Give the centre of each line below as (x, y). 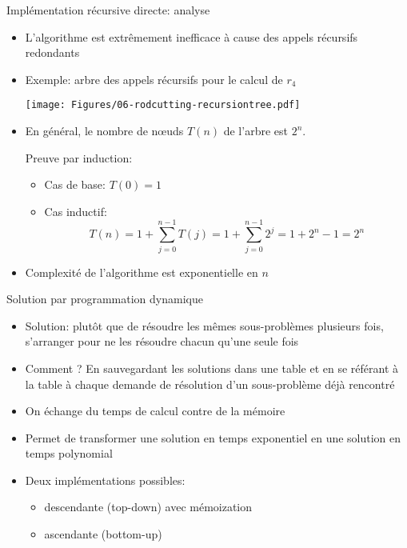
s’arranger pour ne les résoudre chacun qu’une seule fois (162, 341)
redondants (52, 52)
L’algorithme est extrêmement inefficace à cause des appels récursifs (192, 36)
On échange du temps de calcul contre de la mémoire (155, 411)
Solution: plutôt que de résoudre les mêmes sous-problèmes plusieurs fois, (204, 325)
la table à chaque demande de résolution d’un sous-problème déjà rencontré (210, 384)
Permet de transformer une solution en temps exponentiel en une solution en (213, 437)
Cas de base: (75, 184)
